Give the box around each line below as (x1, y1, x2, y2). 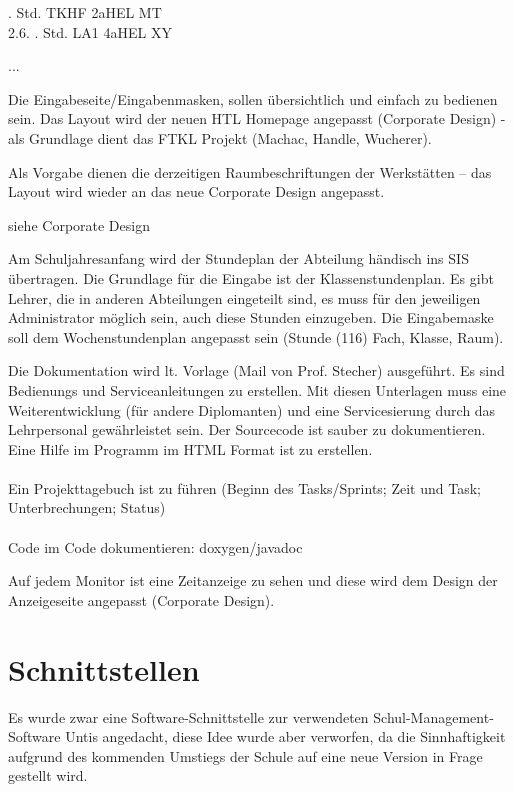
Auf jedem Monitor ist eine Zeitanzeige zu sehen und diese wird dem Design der (8, 570, 498, 591)
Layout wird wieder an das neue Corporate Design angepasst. (8, 181, 385, 202)
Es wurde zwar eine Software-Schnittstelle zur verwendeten (8, 706, 369, 727)
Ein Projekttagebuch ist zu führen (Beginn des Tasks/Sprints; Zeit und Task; (8, 477, 481, 498)
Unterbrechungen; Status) (8, 497, 166, 518)
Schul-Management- (373, 706, 494, 727)
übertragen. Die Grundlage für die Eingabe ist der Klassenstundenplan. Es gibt (8, 267, 494, 288)
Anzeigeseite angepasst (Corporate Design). (8, 589, 275, 610)
